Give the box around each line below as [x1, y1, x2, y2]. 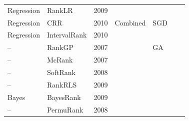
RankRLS [46, 79, 77, 89]
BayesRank [46, 91, 81, 102]
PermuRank [46, 104, 83, 114]
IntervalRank [46, 29, 87, 40]
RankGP [46, 42, 73, 52]
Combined [114, 17, 146, 27]
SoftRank [46, 66, 75, 77]
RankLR [46, 4, 73, 15]
